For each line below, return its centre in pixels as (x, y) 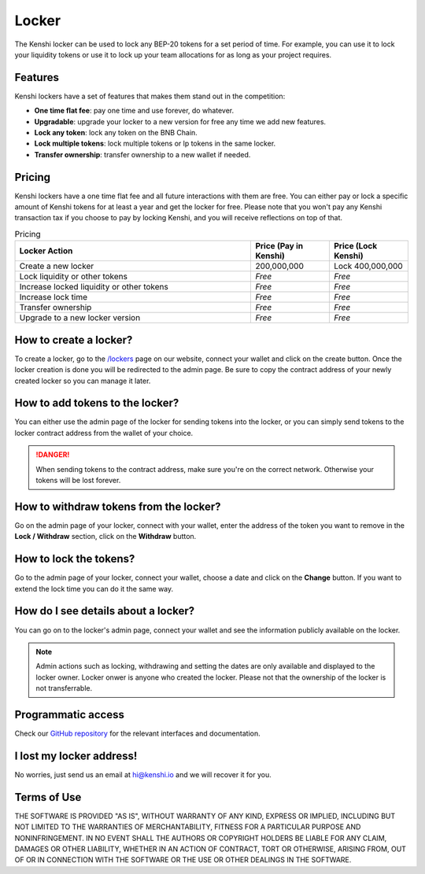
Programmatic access (70, 715)
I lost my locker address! (76, 756)
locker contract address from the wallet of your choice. (104, 433)
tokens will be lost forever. (78, 481)
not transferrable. (64, 688)
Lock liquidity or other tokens (73, 277)
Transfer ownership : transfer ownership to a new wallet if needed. (142, 154)
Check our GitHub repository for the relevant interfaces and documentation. (137, 733)
